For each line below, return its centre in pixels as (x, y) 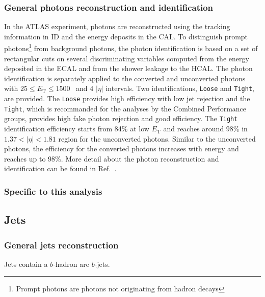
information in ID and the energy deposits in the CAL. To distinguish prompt (126, 36)
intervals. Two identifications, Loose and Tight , (180, 88)
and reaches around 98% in (205, 129)
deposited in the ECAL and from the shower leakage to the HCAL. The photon (128, 68)
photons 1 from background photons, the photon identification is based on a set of (131, 48)
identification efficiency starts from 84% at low (77, 129)
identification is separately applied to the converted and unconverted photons (125, 78)
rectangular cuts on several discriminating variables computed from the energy (127, 58)
